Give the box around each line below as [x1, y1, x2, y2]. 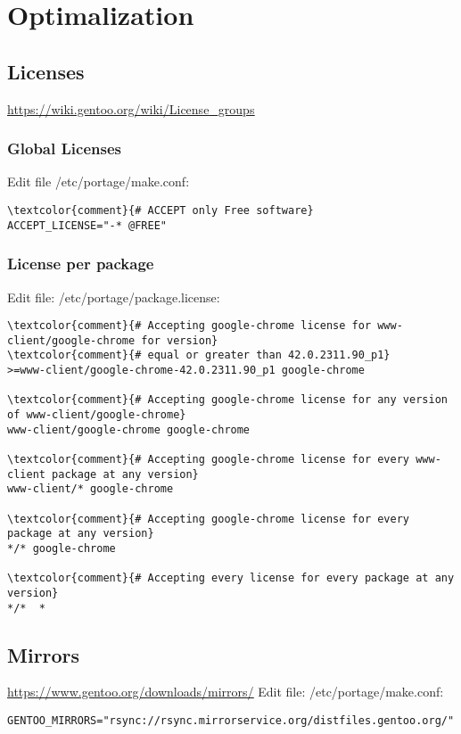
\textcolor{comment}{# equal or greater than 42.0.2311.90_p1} [7, 349, 391, 362]
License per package [7, 252, 154, 275]
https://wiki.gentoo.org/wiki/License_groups [7, 99, 255, 118]
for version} [141, 334, 218, 347]
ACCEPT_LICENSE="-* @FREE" [7, 219, 167, 232]
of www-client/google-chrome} [7, 408, 186, 422]
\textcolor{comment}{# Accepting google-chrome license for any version [7, 393, 448, 407]
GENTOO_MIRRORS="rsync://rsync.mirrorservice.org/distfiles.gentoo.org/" [7, 714, 455, 728]
